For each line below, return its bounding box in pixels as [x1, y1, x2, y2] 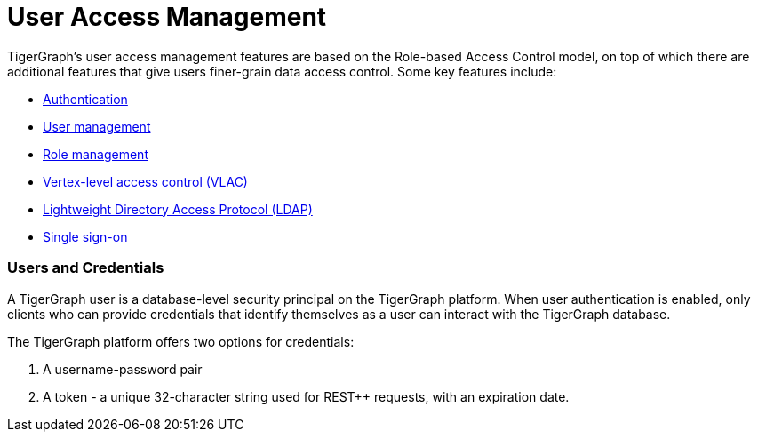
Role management [43, 146, 148, 162]
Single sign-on [43, 228, 128, 244]
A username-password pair [43, 361, 203, 377]
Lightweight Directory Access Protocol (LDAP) [43, 201, 313, 217]
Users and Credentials [7, 259, 164, 277]
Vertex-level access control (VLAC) [43, 173, 248, 189]
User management [43, 118, 151, 134]
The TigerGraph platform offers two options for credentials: [7, 333, 355, 349]
